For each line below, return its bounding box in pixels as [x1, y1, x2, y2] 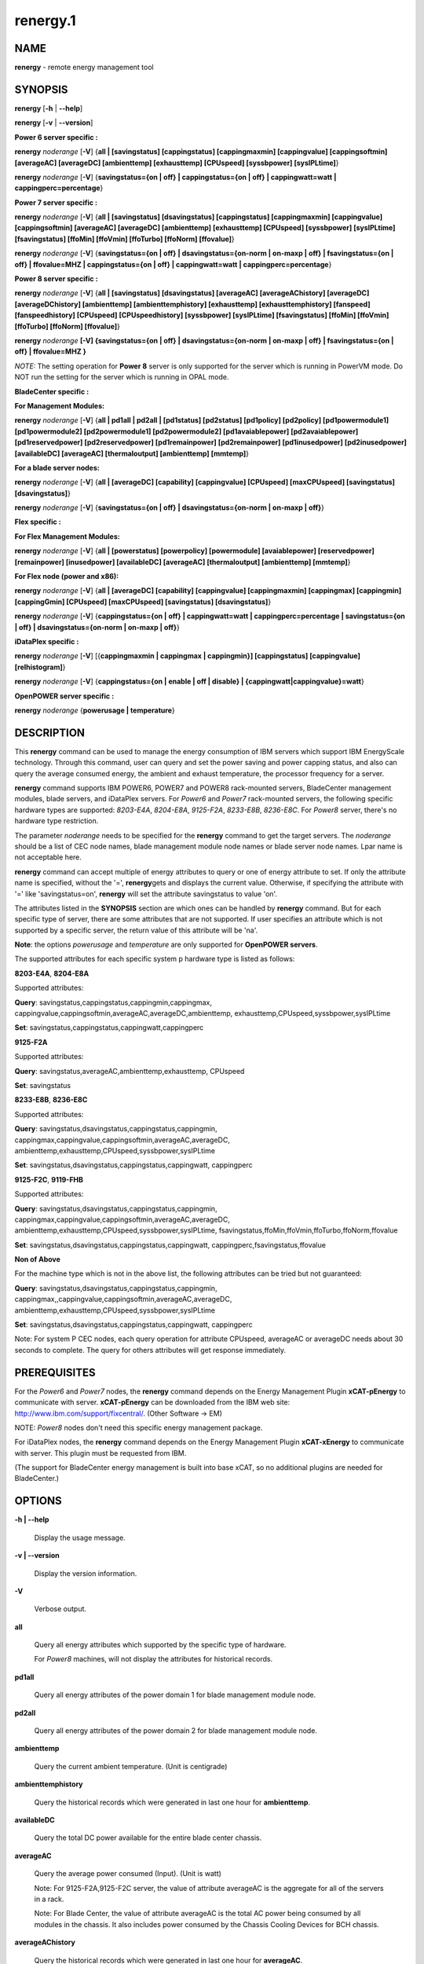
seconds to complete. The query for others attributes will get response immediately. [14, 1345, 287, 1354]
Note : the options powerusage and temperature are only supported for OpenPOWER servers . [14, 940, 318, 950]
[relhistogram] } [14, 662, 66, 672]
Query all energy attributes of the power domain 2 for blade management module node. [34, 1726, 318, 1735]
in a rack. [34, 1894, 64, 1904]
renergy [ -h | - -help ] [14, 103, 83, 113]
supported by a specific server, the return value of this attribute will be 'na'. [14, 925, 258, 935]
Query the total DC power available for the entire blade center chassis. [34, 1833, 262, 1842]
